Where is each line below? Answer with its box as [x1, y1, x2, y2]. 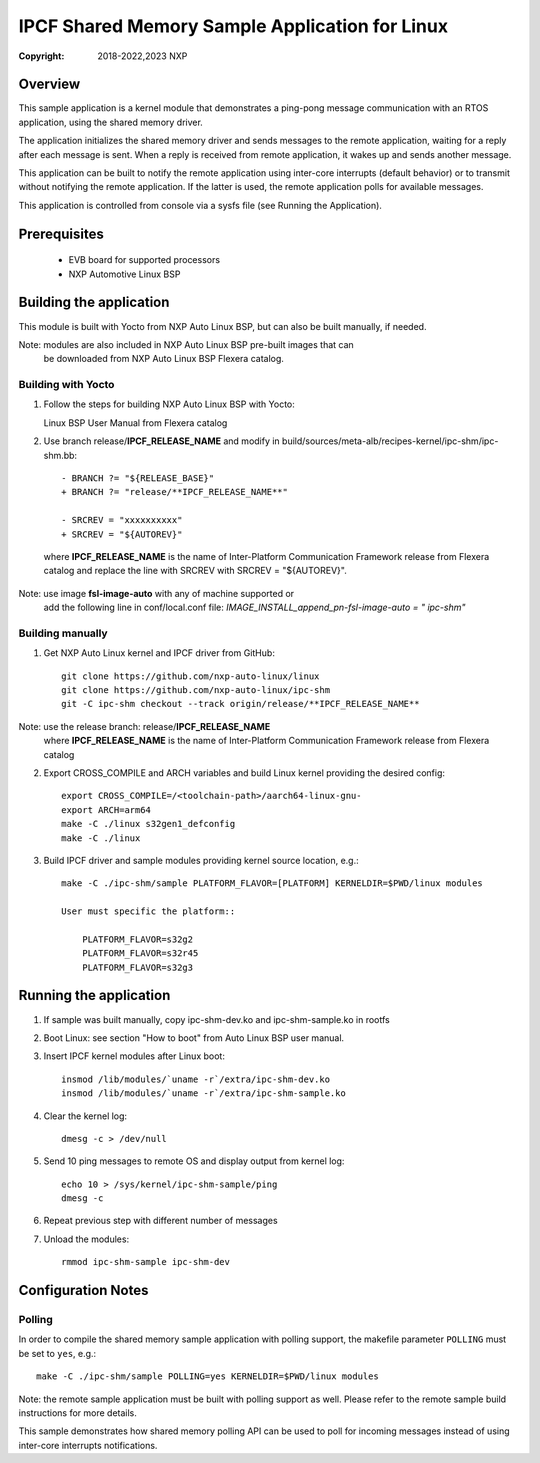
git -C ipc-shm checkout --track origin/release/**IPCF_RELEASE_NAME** [61, 698, 420, 710]
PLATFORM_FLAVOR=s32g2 [81, 933, 194, 945]
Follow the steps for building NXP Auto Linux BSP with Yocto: [43, 398, 295, 410]
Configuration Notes [18, 1282, 149, 1299]
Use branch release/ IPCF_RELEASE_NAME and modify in [43, 435, 280, 447]
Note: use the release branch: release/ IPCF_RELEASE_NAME [18, 720, 271, 732]
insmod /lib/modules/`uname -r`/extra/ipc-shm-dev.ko [61, 1073, 330, 1085]
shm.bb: [43, 449, 78, 461]
